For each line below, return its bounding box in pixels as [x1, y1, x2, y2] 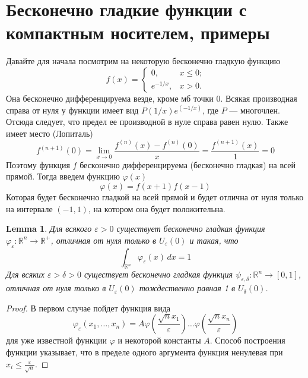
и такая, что [189, 234, 239, 246]
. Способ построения [209, 334, 285, 346]
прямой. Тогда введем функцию [6, 170, 120, 182]
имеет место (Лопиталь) [6, 127, 93, 139]
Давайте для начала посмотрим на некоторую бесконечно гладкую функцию [6, 55, 281, 67]
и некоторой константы [118, 334, 201, 346]
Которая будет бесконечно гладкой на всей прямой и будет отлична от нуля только [6, 190, 304, 203]
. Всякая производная [220, 92, 297, 104]
